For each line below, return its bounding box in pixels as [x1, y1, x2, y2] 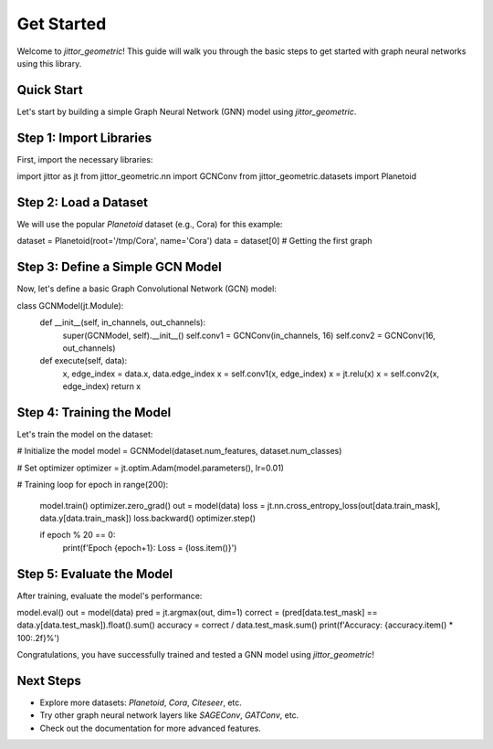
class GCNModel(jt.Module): [16, 300, 124, 311]
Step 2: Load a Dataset [16, 195, 149, 210]
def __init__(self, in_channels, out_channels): [39, 317, 205, 328]
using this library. [16, 58, 82, 69]
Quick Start [16, 82, 83, 98]
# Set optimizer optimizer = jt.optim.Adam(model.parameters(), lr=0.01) [16, 462, 285, 473]
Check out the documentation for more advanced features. [39, 723, 262, 733]
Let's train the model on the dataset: [16, 428, 153, 439]
